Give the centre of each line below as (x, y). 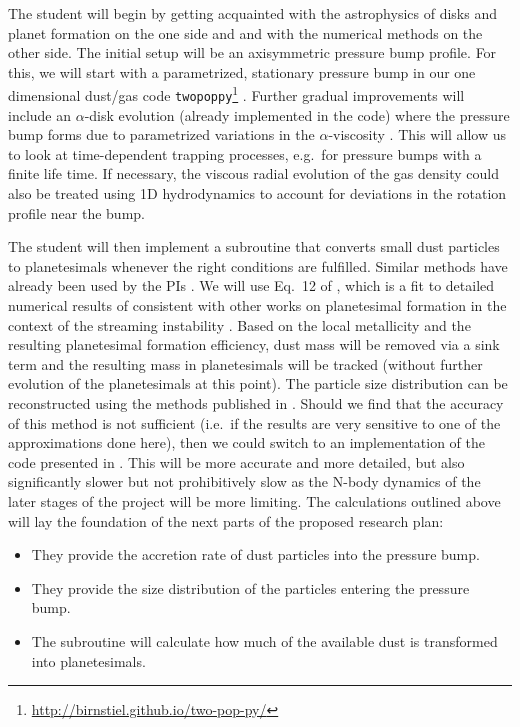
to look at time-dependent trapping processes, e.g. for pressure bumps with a (245, 153)
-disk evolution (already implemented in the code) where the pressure (297, 114)
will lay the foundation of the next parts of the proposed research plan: (226, 520)
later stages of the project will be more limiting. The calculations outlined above (254, 500)
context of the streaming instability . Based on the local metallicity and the (239, 324)
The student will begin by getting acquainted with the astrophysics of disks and (252, 13)
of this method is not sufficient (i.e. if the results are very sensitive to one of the (254, 422)
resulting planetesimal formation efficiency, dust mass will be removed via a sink (254, 344)
